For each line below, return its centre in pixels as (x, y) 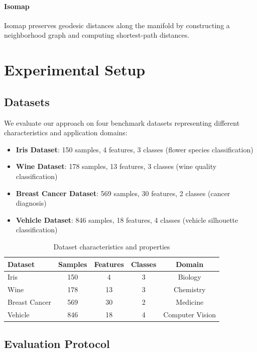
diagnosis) (31, 203)
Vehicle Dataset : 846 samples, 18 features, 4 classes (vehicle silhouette (127, 219)
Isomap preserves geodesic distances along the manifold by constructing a (117, 25)
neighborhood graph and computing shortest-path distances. (97, 35)
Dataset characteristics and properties (112, 246)
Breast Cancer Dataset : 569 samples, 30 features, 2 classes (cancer (123, 193)
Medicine (190, 302)
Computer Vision (190, 314)
